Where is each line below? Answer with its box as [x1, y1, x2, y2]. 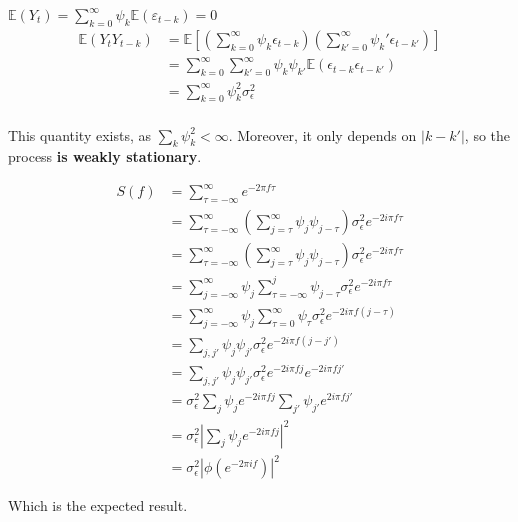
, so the [464, 124, 511, 145]
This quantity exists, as [8, 124, 152, 145]
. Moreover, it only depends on [228, 124, 417, 145]
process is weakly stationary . [8, 146, 202, 167]
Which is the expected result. [8, 495, 188, 516]
